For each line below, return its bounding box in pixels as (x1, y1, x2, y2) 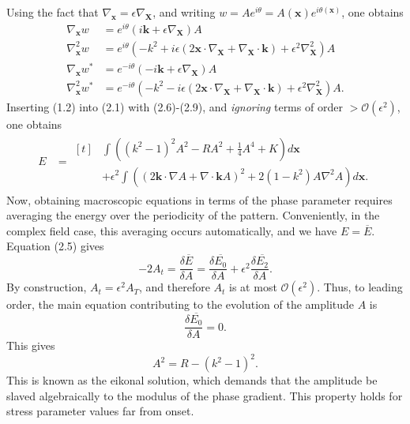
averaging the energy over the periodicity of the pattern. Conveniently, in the (6, 207, 380, 223)
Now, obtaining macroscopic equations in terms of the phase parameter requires (6, 191, 393, 208)
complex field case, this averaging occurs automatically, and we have (6, 222, 337, 238)
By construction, (6, 279, 87, 295)
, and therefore (138, 279, 210, 295)
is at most (229, 279, 277, 295)
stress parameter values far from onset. (6, 403, 194, 419)
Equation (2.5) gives (6, 238, 104, 254)
